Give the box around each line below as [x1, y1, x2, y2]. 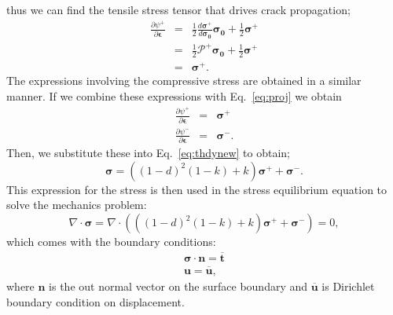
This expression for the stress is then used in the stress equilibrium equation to [6, 181, 387, 197]
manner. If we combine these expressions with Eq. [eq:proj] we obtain [6, 87, 342, 104]
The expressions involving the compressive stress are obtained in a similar [6, 72, 362, 89]
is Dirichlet [321, 278, 375, 295]
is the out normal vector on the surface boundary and [49, 278, 308, 295]
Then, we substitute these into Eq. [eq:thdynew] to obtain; [6, 145, 290, 161]
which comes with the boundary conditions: [6, 233, 216, 250]
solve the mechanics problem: [6, 196, 147, 213]
